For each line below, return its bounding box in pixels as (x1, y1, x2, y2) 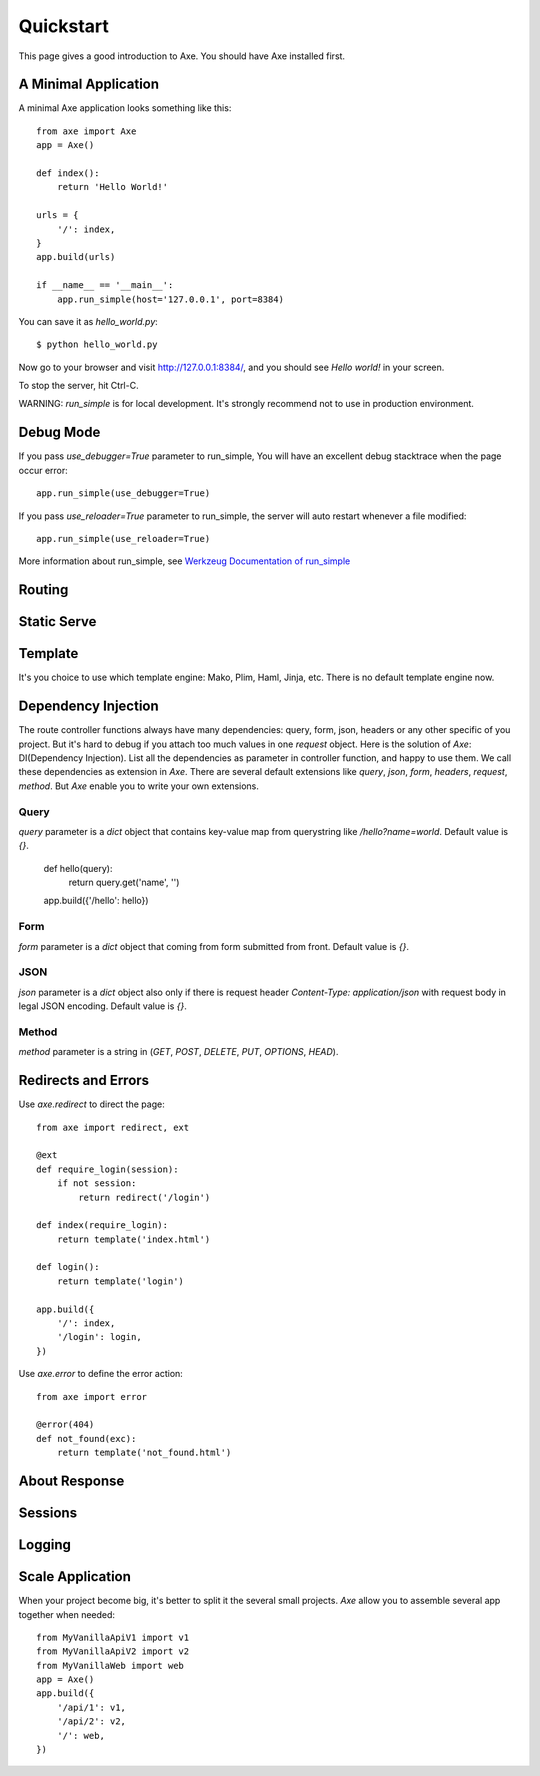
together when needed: (18, 1608, 115, 1620)
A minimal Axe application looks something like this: (18, 102, 232, 114)
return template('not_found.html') (56, 1447, 232, 1459)
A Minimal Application (18, 76, 160, 93)
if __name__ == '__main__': (36, 280, 174, 291)
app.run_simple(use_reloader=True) (36, 533, 211, 544)
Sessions (18, 1504, 78, 1521)
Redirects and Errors (18, 1072, 150, 1089)
